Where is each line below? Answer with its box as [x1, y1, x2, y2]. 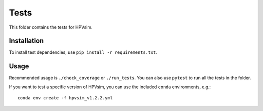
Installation [9, 37, 44, 45]
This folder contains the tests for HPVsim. [9, 24, 93, 30]
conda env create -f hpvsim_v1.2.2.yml [18, 95, 113, 101]
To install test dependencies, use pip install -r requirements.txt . [9, 49, 157, 55]
